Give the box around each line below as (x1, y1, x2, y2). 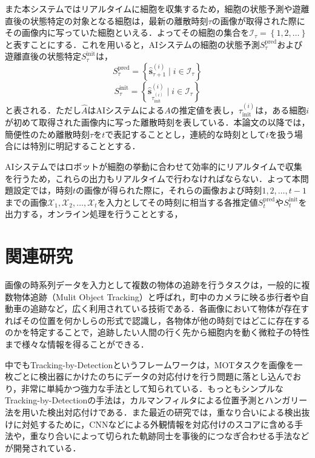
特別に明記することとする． (30, 140, 141, 152)
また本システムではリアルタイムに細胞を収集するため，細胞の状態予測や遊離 (5, 2, 310, 15)
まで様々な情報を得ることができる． (5, 338, 149, 351)
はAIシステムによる (87, 103, 165, 116)
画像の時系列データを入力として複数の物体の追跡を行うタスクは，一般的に (5, 278, 302, 291)
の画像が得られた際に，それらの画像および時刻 (76, 184, 262, 197)
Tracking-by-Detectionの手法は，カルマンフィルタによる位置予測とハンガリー (5, 394, 308, 406)
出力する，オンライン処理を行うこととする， (5, 207, 183, 220)
